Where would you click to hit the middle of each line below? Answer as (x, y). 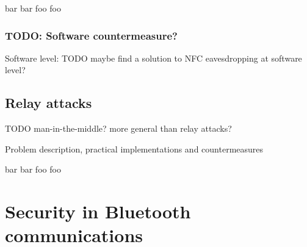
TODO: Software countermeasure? (91, 35)
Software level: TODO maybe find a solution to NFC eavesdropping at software (153, 58)
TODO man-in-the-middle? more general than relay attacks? (118, 128)
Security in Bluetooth (98, 211)
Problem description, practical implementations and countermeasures (134, 149)
